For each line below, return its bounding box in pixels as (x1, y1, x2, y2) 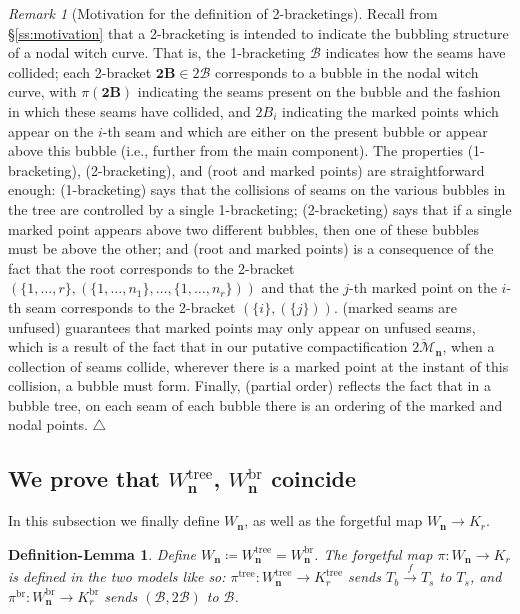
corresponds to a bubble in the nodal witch (214, 61, 479, 82)
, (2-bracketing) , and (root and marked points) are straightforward (76, 159, 485, 180)
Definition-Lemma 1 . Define (8, 543, 197, 564)
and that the (261, 277, 339, 298)
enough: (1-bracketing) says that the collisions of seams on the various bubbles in (8, 179, 506, 200)
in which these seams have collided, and (8, 100, 251, 121)
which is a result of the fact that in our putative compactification (8, 336, 408, 357)
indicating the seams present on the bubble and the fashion (137, 81, 501, 102)
